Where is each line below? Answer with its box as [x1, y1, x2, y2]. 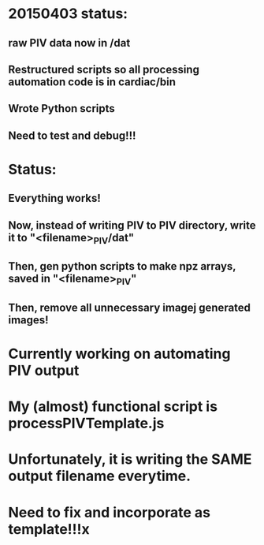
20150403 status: [8, 5, 128, 23]
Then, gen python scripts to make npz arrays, [8, 259, 236, 273]
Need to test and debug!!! [8, 129, 136, 142]
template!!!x [8, 520, 90, 538]
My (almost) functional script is [8, 398, 218, 416]
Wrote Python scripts [8, 102, 116, 115]
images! [8, 313, 49, 327]
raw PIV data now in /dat [8, 36, 131, 50]
